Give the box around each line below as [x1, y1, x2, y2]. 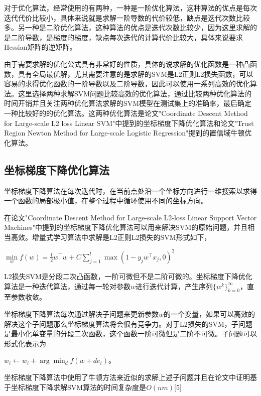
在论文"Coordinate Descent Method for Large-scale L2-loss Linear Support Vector [4, 212, 257, 222]
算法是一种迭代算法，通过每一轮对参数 [4, 281, 130, 291]
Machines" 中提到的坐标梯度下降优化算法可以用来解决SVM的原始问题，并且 [4, 222, 248, 232]
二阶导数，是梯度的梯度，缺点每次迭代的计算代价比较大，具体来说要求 [11, 32, 243, 42]
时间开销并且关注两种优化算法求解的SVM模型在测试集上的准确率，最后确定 [4, 98, 252, 108]
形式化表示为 [4, 338, 46, 348]
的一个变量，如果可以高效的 [164, 308, 255, 319]
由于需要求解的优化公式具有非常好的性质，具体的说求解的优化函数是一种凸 [4, 58, 250, 69]
